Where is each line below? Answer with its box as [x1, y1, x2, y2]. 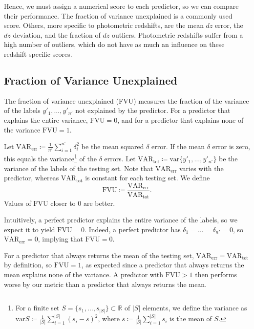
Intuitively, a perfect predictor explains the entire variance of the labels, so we [4, 214, 237, 224]
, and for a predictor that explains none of [117, 114, 244, 125]
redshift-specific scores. [4, 48, 72, 59]
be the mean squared [81, 141, 144, 151]
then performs [195, 269, 237, 279]
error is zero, [212, 141, 250, 151]
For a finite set [15, 303, 60, 313]
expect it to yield [4, 224, 55, 234]
